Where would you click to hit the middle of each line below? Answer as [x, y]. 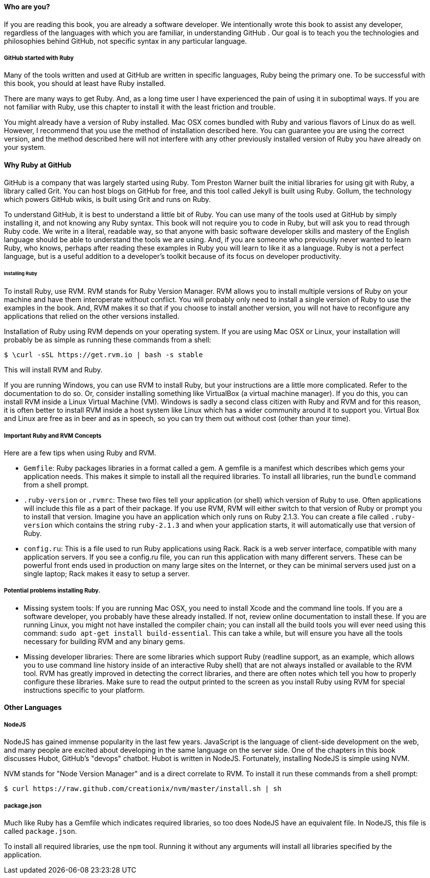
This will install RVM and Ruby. [53, 370]
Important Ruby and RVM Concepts [53, 436]
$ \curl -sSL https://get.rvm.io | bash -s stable [103, 355]
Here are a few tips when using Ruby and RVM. [80, 453]
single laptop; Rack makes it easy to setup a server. [107, 574]
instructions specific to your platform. [84, 690]
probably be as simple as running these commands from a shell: [108, 340]
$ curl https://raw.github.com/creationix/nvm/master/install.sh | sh [143, 789]
